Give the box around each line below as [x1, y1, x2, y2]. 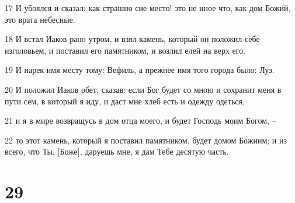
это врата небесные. [5, 13, 75, 25]
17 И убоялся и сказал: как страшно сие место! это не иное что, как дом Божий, [5, 2, 291, 13]
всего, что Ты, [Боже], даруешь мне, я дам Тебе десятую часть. [5, 145, 229, 157]
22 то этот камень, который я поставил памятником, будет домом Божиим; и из [5, 134, 287, 146]
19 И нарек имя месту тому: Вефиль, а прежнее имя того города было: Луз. [5, 64, 275, 76]
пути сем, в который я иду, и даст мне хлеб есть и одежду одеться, [5, 94, 245, 107]
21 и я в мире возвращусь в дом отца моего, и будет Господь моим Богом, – [5, 114, 276, 127]
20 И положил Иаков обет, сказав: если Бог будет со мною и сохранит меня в [5, 83, 282, 95]
